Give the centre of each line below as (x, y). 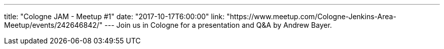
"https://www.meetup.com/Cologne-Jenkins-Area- (311, 16)
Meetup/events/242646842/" (53, 25)
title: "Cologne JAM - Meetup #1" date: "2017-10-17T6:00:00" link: (115, 16)
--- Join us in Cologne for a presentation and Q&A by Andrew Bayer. (218, 25)
